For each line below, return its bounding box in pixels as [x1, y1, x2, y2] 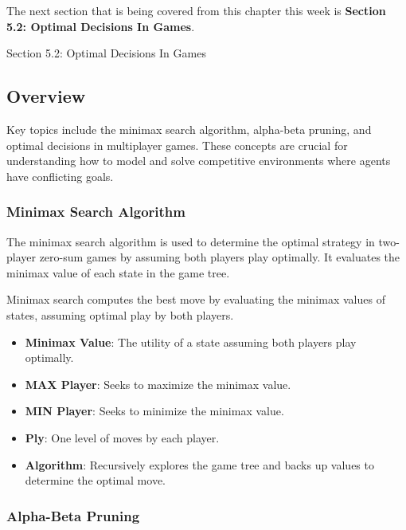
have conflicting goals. [6, 167, 114, 184]
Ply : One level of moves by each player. [25, 429, 220, 446]
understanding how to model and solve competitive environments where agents [6, 152, 391, 169]
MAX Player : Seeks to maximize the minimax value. [25, 375, 291, 392]
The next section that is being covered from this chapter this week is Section [6, 2, 386, 18]
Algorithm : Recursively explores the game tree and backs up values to [25, 456, 374, 473]
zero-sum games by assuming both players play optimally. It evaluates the [39, 249, 400, 265]
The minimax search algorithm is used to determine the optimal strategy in [6, 233, 375, 249]
